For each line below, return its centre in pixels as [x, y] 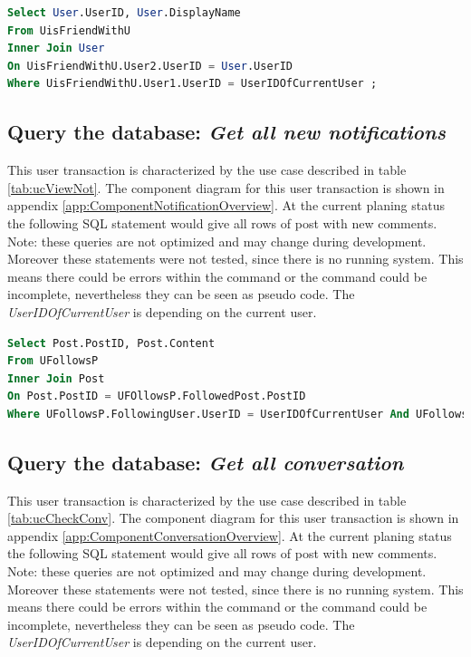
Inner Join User [56, 48]
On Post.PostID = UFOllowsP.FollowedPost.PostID [157, 396]
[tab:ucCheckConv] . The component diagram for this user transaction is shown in [233, 518]
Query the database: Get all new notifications [226, 132]
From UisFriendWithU [69, 30]
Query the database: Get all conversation [206, 462]
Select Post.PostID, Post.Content [111, 343]
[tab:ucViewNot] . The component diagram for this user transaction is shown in [226, 187]
